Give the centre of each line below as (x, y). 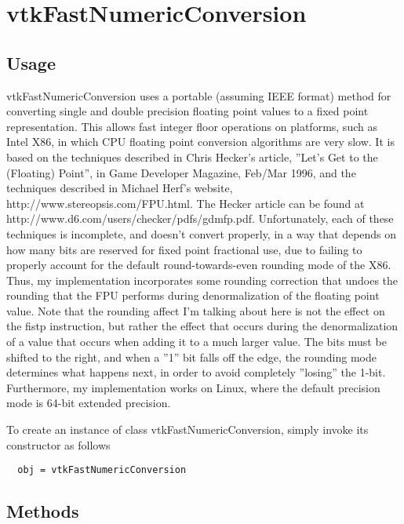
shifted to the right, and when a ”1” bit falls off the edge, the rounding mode (191, 357)
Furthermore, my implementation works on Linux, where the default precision (193, 387)
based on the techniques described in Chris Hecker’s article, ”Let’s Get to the (192, 156)
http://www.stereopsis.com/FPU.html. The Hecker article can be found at (186, 203)
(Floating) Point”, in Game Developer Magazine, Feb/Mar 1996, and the (181, 172)
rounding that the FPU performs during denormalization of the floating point (193, 295)
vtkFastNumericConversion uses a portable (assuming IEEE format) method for (199, 95)
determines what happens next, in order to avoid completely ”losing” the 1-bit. (196, 372)
